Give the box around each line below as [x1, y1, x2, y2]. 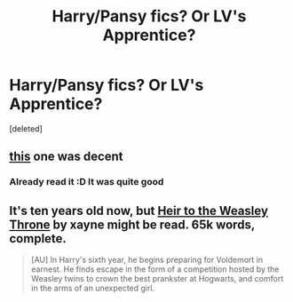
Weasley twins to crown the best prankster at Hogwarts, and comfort [30, 274, 284, 284]
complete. [9, 231, 67, 246]
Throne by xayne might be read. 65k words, [9, 217, 256, 232]
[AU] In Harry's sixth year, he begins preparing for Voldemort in [30, 255, 264, 266]
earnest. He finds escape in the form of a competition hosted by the [30, 264, 280, 274]
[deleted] [9, 123, 43, 134]
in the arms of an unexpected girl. [30, 282, 155, 294]
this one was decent [9, 149, 123, 164]
